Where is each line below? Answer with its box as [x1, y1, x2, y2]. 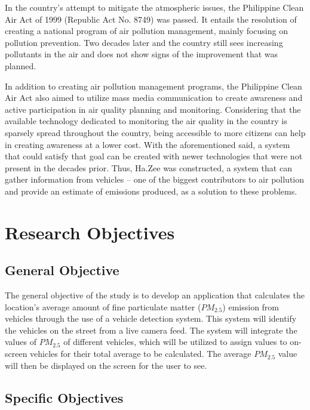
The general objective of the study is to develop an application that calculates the [5, 289, 305, 301]
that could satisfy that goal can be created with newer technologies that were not [5, 150, 303, 162]
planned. [5, 59, 36, 72]
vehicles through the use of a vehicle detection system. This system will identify [5, 312, 297, 325]
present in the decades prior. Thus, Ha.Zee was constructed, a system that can [5, 161, 292, 174]
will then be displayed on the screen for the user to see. [5, 359, 207, 371]
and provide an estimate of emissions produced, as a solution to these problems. [5, 184, 297, 197]
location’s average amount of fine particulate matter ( [5, 300, 201, 313]
